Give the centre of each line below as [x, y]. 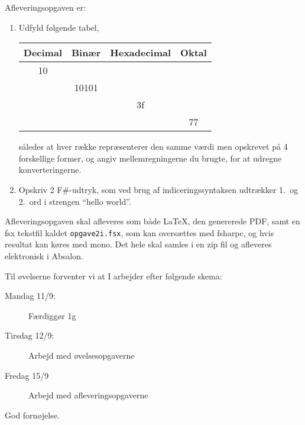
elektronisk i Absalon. [44, 256]
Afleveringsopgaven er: [46, 7]
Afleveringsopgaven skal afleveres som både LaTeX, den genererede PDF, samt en [152, 221]
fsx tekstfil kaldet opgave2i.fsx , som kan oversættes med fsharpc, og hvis [139, 232]
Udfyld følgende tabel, [59, 27]
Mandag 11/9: [30, 296]
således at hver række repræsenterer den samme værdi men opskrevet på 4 [153, 147]
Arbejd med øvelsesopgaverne [82, 355]
